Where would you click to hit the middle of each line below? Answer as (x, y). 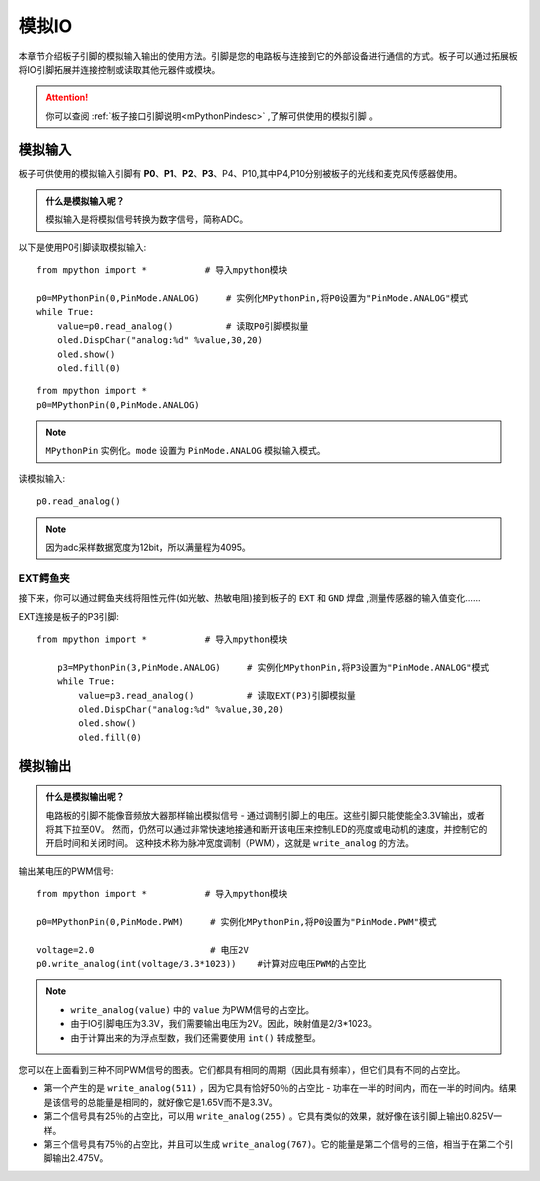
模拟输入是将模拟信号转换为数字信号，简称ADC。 (147, 219)
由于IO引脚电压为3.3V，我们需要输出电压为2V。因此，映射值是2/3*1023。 (223, 1024)
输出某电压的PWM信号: (66, 871)
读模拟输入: (42, 478)
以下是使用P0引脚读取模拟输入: (82, 247)
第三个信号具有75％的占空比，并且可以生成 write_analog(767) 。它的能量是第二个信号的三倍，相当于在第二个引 (278, 1144)
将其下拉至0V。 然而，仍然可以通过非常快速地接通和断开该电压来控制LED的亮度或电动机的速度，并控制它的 (266, 829)
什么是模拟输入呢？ (85, 201)
